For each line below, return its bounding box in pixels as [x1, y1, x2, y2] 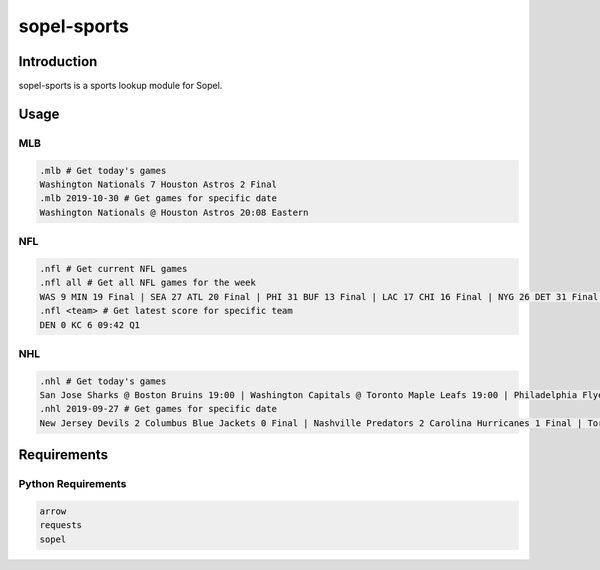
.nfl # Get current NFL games [39, 263, 188, 274]
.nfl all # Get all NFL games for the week [39, 277, 257, 289]
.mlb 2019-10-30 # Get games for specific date [39, 193, 277, 204]
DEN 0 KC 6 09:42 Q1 [39, 319, 140, 330]
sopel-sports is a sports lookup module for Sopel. [18, 80, 223, 92]
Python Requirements [18, 477, 127, 491]
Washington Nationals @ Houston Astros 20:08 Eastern [39, 206, 309, 218]
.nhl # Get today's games [39, 375, 167, 387]
